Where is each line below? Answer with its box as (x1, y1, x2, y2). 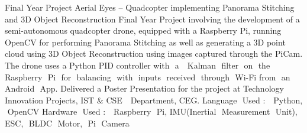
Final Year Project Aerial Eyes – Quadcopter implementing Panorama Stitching (5, 1, 295, 13)
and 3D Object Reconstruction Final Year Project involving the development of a (5, 12, 300, 25)
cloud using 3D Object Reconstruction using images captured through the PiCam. (5, 47, 303, 60)
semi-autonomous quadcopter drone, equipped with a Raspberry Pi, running (5, 24, 282, 37)
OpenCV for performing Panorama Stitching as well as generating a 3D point (5, 35, 286, 48)
